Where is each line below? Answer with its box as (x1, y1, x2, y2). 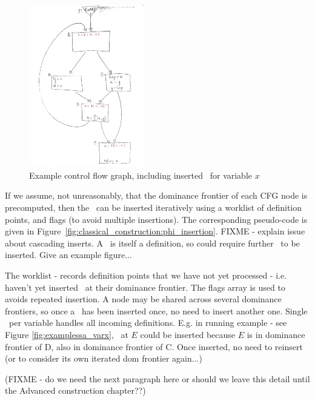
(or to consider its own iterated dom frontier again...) (5, 352, 202, 365)
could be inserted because (140, 328, 236, 340)
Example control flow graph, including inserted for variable (29, 168, 253, 181)
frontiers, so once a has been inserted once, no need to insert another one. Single (5, 304, 308, 317)
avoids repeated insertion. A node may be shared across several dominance (5, 293, 282, 305)
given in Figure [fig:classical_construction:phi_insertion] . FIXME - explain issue (5, 225, 305, 237)
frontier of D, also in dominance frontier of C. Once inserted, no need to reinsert (5, 340, 303, 353)
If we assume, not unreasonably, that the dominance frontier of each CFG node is (5, 189, 308, 202)
